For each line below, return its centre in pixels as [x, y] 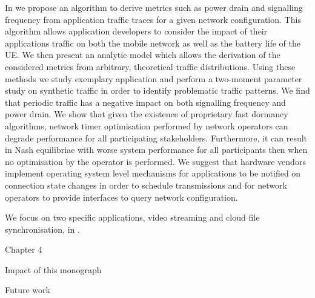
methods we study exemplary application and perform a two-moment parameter [154, 78]
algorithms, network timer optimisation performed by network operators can [147, 125]
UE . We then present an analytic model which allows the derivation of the [143, 55]
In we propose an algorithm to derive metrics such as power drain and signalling [154, 7]
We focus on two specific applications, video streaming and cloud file [132, 217]
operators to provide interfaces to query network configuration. [121, 197]
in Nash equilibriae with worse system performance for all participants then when [156, 150]
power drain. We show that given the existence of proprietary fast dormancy [147, 114]
